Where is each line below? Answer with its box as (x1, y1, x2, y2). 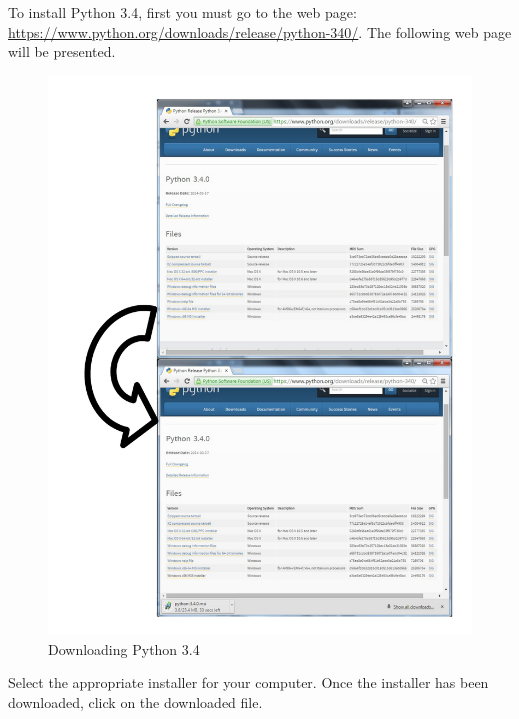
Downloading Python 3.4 (48, 638, 200, 659)
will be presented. (8, 41, 116, 62)
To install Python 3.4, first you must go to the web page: (8, 2, 357, 22)
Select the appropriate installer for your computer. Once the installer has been (8, 672, 489, 693)
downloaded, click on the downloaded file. (8, 692, 263, 713)
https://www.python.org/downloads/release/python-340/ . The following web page (8, 21, 512, 42)
